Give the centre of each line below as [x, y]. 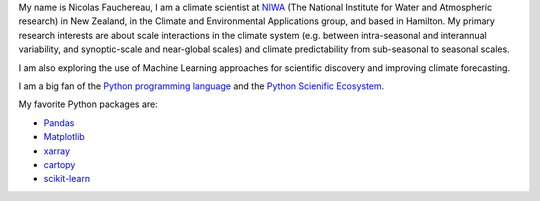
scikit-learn [66, 179]
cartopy [59, 164]
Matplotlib [64, 137]
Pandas [59, 122]
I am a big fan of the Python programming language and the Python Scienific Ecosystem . [201, 86]
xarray [56, 151]
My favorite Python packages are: [88, 104]
